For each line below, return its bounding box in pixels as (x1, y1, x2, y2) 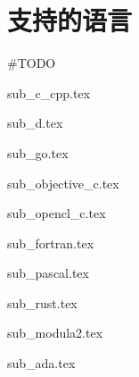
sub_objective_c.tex (7, 173, 119, 192)
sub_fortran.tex (7, 233, 94, 252)
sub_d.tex (7, 113, 63, 132)
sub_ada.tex (7, 354, 76, 373)
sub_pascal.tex (7, 264, 89, 282)
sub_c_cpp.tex (7, 83, 91, 102)
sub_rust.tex (7, 293, 78, 312)
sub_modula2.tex (7, 323, 103, 342)
